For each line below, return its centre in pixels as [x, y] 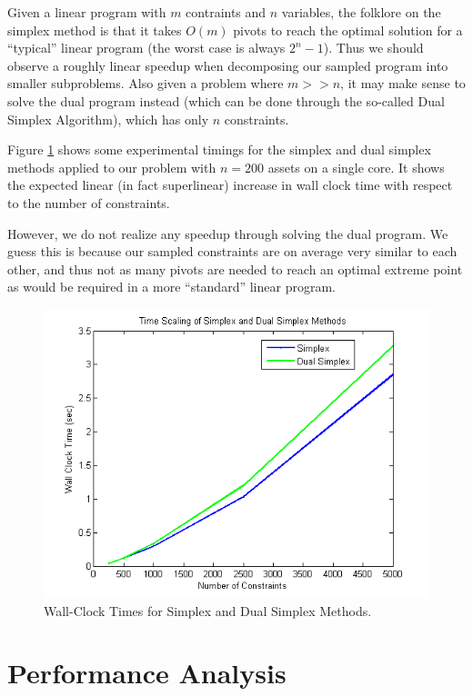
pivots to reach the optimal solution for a [348, 30]
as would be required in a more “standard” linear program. [171, 287]
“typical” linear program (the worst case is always [146, 48]
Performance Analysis [147, 673]
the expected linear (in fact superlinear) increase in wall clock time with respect [230, 185]
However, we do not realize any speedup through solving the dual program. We [228, 233]
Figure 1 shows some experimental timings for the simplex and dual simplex [219, 149]
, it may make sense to [403, 83]
